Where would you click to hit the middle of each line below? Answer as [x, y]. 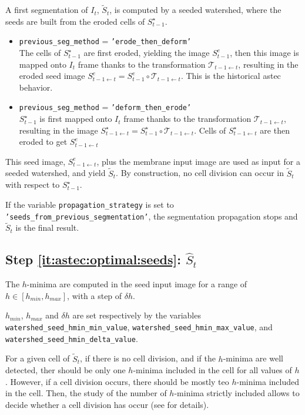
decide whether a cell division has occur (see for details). [107, 404]
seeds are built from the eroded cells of [75, 21]
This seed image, [36, 161]
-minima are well [253, 358]
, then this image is [264, 53]
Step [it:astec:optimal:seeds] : [93, 259]
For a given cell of [38, 358]
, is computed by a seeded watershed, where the [195, 10]
